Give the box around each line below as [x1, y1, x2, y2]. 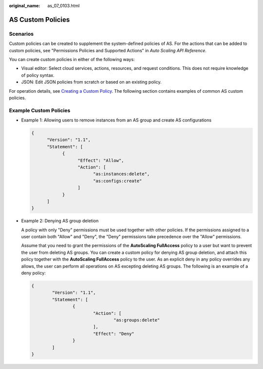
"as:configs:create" [93, 178, 142, 184]
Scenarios [9, 30, 34, 37]
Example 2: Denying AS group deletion [21, 218, 99, 224]
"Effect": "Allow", [77, 158, 124, 163]
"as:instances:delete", [93, 171, 150, 177]
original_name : [9, 3, 40, 8]
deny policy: [21, 270, 46, 276]
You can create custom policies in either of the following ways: [9, 56, 135, 62]
